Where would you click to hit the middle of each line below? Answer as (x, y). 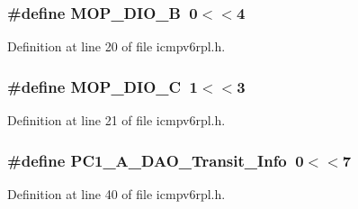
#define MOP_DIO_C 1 (103, 86)
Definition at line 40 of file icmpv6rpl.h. (116, 193)
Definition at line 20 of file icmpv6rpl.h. (116, 46)
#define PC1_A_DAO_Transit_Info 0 (156, 160)
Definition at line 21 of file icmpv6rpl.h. (116, 120)
